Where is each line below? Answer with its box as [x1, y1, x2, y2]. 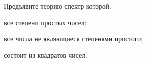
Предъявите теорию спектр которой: [4, 1, 111, 11]
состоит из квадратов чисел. [4, 49, 87, 60]
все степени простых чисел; [4, 17, 86, 27]
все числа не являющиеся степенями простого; [4, 33, 143, 44]
